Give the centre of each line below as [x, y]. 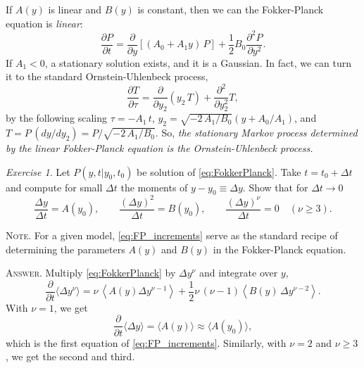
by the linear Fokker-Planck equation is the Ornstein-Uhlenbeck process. [159, 148]
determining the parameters [65, 249]
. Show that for [275, 187]
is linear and [75, 9]
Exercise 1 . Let [38, 171]
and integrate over [238, 273]
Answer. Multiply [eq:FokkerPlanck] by [91, 273]
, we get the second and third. [70, 356]
